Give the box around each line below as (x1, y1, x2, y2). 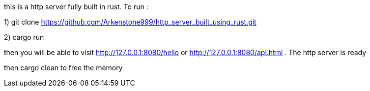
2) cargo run (4, 33, 44, 41)
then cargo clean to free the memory (4, 63, 123, 72)
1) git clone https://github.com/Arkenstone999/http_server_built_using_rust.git (4, 18, 256, 26)
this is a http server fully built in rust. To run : (4, 2, 148, 11)
